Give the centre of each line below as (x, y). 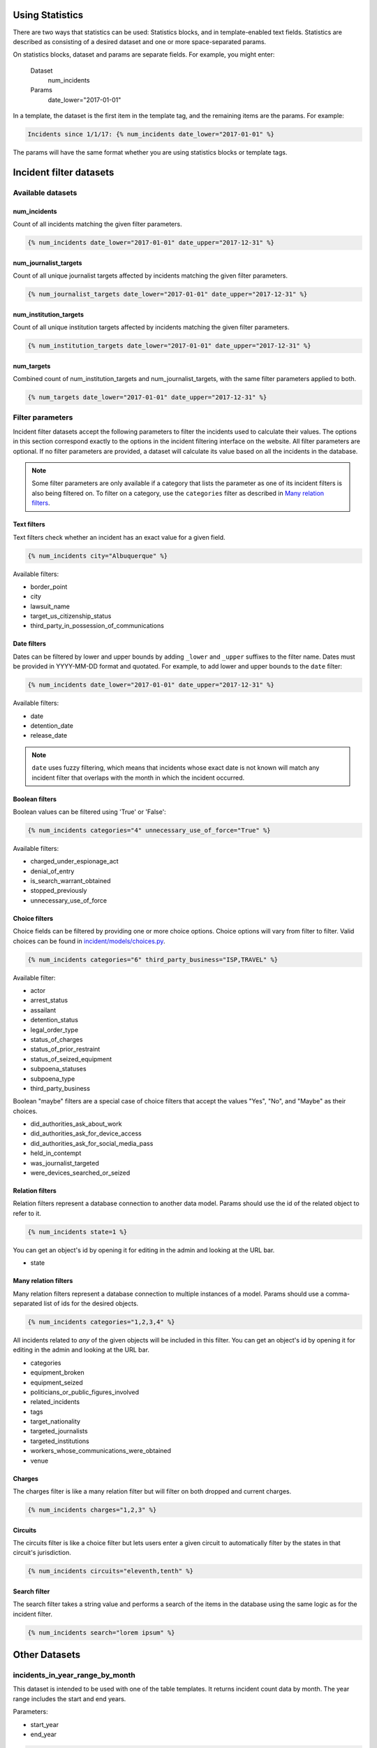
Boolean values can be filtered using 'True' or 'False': (90, 812)
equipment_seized (57, 1382)
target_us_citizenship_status (71, 616)
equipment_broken (57, 1373)
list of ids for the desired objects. (91, 1303)
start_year (45, 1724)
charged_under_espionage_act (74, 861)
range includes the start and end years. (69, 1698)
